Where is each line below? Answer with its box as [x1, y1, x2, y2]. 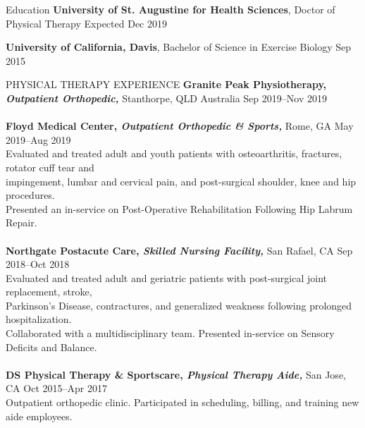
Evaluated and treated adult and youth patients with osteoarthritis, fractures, [6, 146, 342, 161]
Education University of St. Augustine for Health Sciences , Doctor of [6, 2, 335, 16]
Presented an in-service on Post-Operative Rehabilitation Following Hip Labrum [6, 201, 353, 216]
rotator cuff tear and [6, 159, 94, 174]
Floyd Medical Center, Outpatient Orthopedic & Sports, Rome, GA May [6, 118, 354, 133]
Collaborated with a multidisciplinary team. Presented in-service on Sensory [6, 326, 335, 341]
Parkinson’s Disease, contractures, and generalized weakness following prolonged [6, 298, 352, 312]
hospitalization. [6, 312, 72, 326]
